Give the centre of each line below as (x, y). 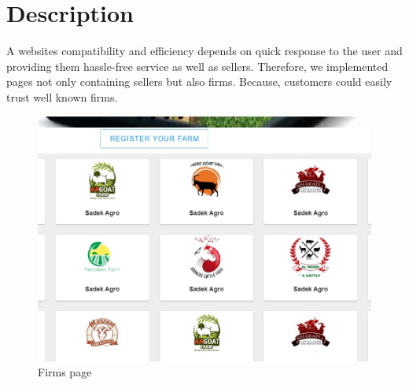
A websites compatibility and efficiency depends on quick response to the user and (204, 51)
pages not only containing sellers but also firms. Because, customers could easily (199, 81)
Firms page (65, 372)
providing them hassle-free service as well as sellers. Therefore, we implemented (197, 66)
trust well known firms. (62, 96)
